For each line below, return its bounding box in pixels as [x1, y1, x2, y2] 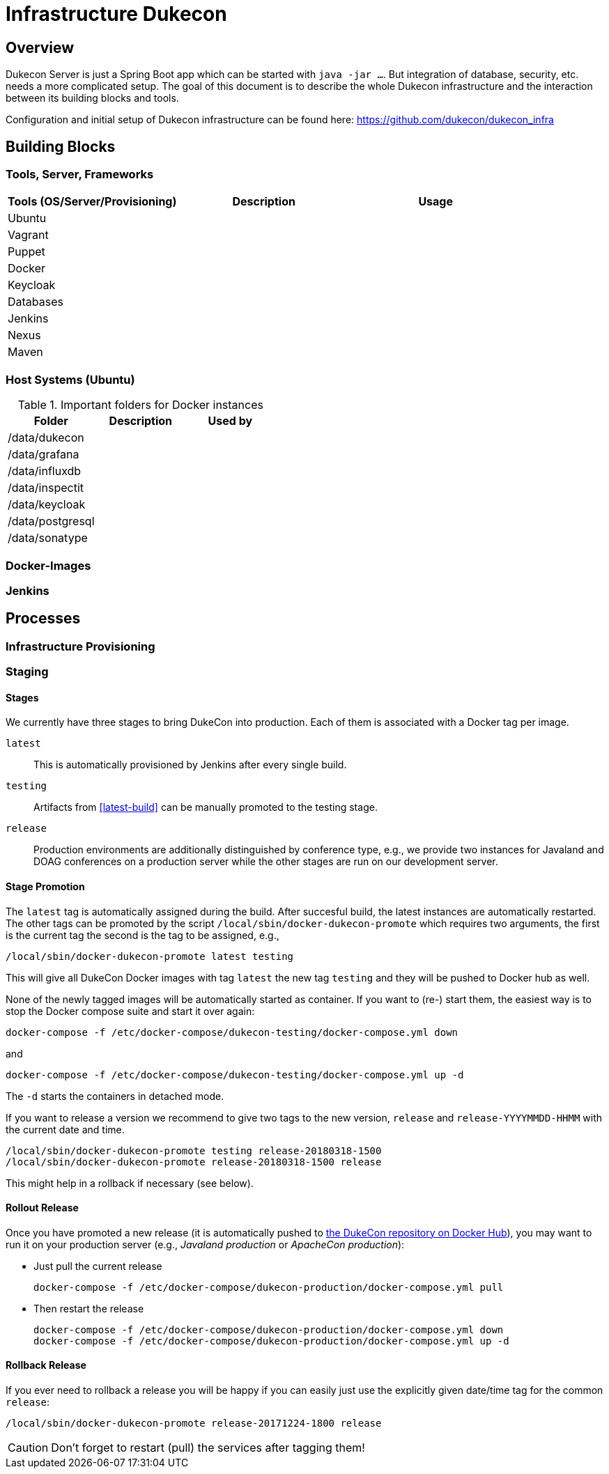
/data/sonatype [8, 531, 88, 545]
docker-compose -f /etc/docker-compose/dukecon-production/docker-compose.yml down [33, 1324, 504, 1335]
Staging [6, 665, 49, 679]
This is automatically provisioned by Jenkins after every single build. [33, 759, 347, 771]
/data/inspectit [8, 481, 84, 495]
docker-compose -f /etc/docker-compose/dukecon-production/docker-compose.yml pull [33, 1281, 504, 1293]
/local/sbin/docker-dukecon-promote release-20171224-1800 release [6, 1417, 382, 1429]
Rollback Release [6, 1359, 86, 1372]
